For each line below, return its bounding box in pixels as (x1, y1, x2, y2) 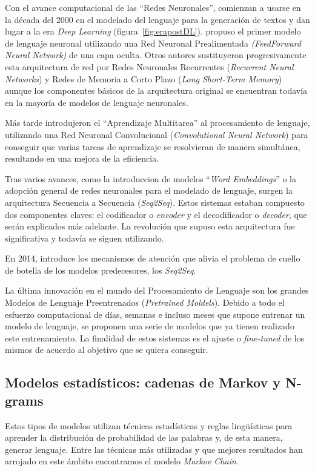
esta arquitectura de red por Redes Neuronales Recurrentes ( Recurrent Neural (5, 60, 294, 73)
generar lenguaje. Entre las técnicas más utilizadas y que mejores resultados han (5, 443, 303, 455)
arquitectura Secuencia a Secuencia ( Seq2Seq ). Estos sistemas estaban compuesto (5, 196, 305, 208)
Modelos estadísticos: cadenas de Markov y (5, 373, 280, 392)
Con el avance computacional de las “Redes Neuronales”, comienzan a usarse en (5, 1, 301, 13)
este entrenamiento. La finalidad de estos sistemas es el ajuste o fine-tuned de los (5, 331, 305, 344)
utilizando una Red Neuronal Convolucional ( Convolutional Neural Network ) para (5, 128, 308, 140)
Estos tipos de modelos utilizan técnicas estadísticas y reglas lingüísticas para (5, 419, 293, 432)
